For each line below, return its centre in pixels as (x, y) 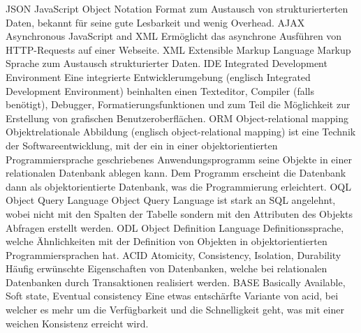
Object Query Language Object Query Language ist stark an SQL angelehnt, (171, 200)
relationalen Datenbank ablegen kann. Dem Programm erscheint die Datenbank (176, 173)
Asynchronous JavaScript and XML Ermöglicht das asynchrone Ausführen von (174, 36)
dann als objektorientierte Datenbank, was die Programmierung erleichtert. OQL (178, 186)
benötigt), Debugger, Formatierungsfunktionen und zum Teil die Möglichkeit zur (178, 104)
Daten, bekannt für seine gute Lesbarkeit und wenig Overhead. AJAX (155, 22)
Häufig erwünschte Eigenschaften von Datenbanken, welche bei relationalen (167, 268)
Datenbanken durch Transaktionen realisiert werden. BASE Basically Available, (176, 282)
